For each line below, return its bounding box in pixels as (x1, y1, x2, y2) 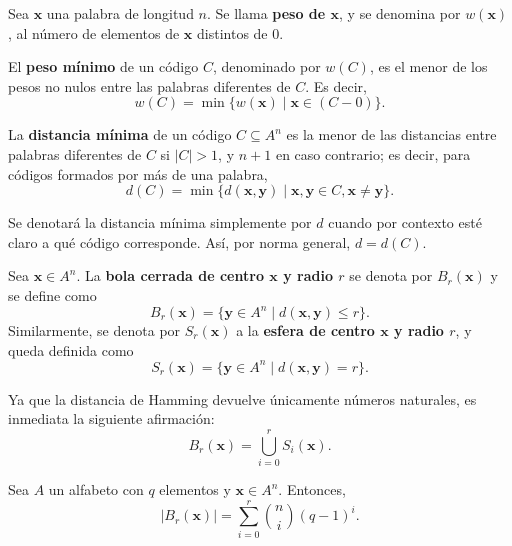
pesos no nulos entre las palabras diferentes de (8, 75, 291, 96)
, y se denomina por (339, 3, 461, 23)
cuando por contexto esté (328, 212, 482, 233)
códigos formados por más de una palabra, (8, 163, 268, 184)
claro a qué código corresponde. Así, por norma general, (8, 231, 351, 252)
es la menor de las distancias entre (286, 124, 497, 145)
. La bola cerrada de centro (76, 265, 264, 286)
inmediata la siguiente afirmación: (8, 408, 215, 429)
